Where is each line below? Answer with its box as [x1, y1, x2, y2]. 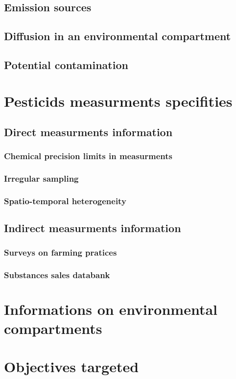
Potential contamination [4, 57, 128, 72]
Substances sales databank [4, 268, 110, 281]
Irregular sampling [4, 172, 79, 185]
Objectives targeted [4, 356, 139, 377]
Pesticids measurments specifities [4, 91, 233, 111]
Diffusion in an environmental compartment [4, 28, 231, 44]
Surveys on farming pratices [4, 246, 117, 258]
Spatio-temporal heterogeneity [4, 195, 126, 207]
